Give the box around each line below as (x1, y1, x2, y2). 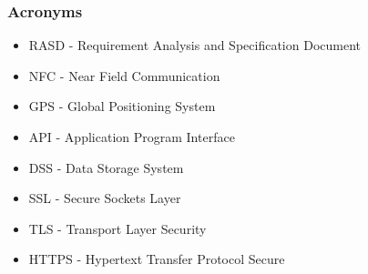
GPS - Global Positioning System (28, 96, 216, 116)
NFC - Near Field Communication (28, 66, 220, 85)
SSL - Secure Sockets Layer (28, 188, 181, 208)
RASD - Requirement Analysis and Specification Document (28, 36, 361, 55)
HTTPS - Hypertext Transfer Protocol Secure (28, 249, 285, 269)
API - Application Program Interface (28, 127, 235, 146)
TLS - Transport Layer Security (28, 218, 207, 238)
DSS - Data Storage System (28, 157, 184, 177)
